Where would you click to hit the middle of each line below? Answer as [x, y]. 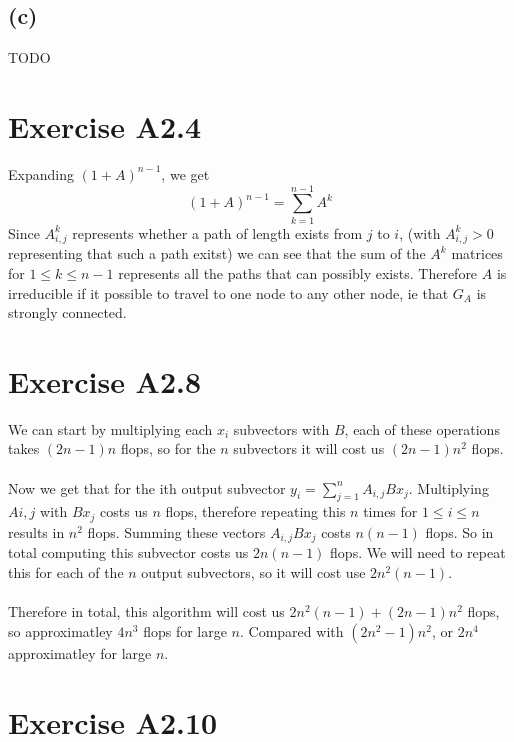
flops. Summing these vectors [176, 531]
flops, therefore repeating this [255, 511]
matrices [477, 253]
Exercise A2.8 [105, 380]
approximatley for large [80, 652]
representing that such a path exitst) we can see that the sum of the [217, 253]
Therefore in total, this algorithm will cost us [146, 611]
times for [390, 511]
